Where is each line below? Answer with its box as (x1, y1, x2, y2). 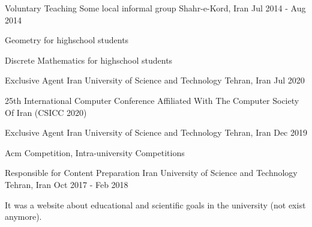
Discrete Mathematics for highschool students (5, 53, 173, 66)
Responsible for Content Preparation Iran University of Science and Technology (5, 166, 298, 179)
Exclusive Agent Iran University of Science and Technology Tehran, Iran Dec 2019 (5, 126, 307, 139)
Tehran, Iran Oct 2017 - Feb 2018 (5, 178, 128, 190)
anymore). (5, 210, 42, 223)
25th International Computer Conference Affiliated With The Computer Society (5, 94, 299, 106)
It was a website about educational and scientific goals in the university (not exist (5, 198, 306, 211)
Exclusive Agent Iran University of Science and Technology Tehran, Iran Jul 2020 (5, 74, 305, 86)
